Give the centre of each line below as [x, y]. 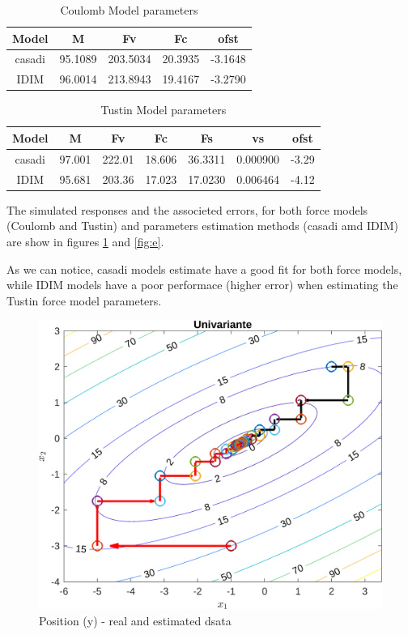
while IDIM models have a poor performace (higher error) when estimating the [202, 285]
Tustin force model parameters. [84, 300]
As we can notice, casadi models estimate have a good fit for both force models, [204, 268]
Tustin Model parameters [164, 110]
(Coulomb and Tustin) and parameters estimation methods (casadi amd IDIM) [203, 226]
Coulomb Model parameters [129, 10]
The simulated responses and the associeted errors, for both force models [187, 209]
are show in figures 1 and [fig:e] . [85, 241]
